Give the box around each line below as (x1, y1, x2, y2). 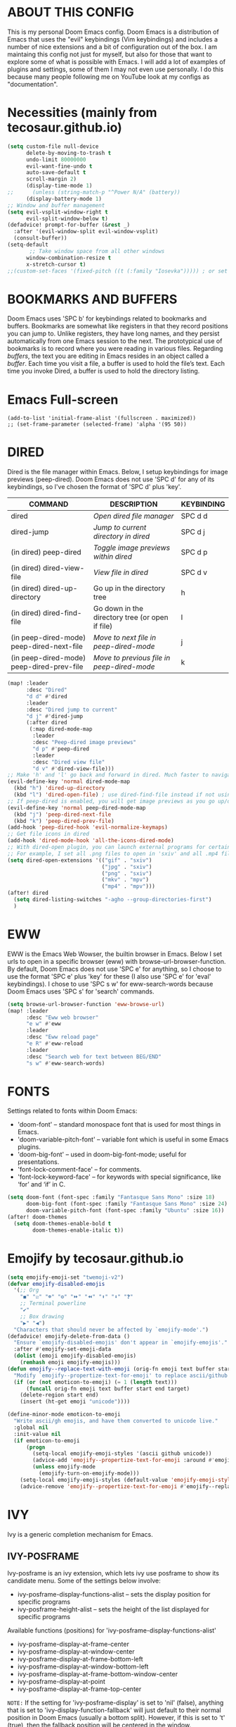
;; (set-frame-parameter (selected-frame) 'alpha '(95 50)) (7, 421, 188, 428)
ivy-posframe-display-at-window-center (17, 1647, 135, 1656)
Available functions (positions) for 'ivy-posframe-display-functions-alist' (7, 1626, 216, 1635)
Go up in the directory (93, 583, 166, 593)
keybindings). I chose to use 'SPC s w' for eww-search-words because (7, 979, 214, 988)
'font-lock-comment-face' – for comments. (17, 1165, 142, 1174)
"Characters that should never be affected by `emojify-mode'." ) (13, 1326, 209, 1333)
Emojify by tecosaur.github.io (7, 1250, 184, 1266)
